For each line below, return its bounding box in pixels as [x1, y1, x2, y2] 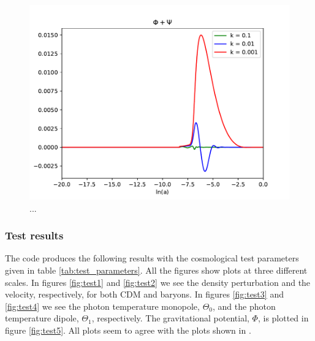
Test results [5, 228, 64, 243]
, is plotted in [257, 312, 309, 324]
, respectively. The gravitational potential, [91, 312, 249, 324]
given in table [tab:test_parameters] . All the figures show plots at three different [5, 264, 308, 276]
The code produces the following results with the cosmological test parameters [5, 252, 299, 264]
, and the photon [213, 299, 276, 312]
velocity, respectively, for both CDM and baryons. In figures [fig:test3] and [5, 288, 284, 301]
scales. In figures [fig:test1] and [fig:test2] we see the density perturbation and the [5, 275, 311, 288]
